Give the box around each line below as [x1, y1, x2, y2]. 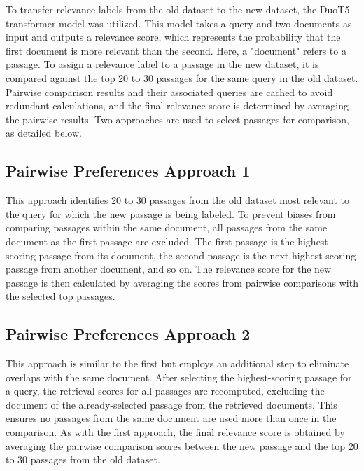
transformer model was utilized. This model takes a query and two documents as [6, 15, 352, 30]
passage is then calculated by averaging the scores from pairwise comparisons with [6, 275, 358, 289]
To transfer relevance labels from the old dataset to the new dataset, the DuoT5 [6, 2, 350, 16]
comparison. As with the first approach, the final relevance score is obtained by [6, 425, 345, 439]
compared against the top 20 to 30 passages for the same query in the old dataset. [6, 70, 358, 85]
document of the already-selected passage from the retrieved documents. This [6, 397, 337, 411]
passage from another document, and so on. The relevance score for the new [6, 261, 332, 276]
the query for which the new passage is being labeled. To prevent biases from [6, 206, 336, 221]
